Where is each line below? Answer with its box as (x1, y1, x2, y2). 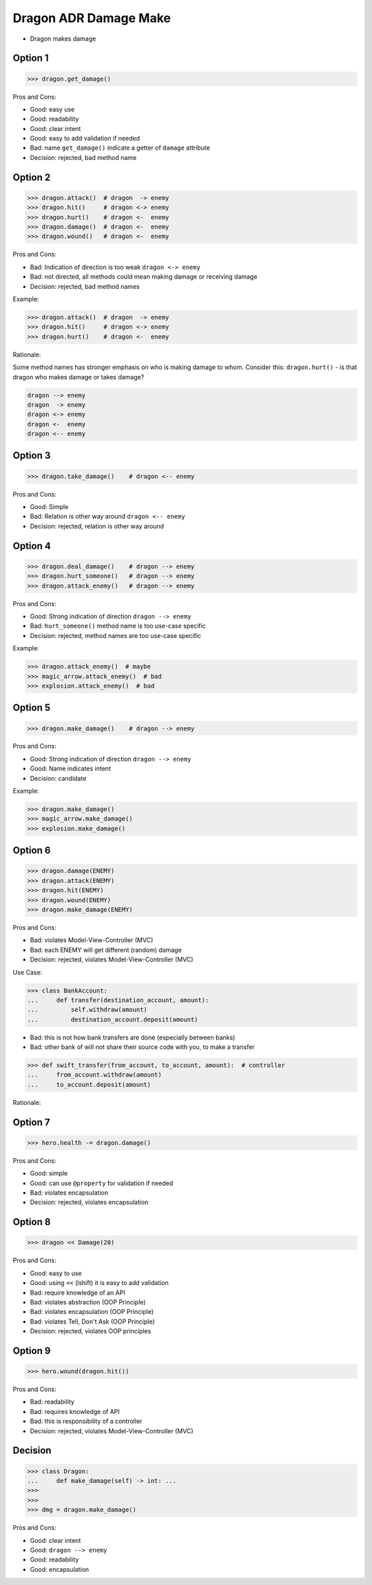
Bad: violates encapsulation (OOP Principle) (30, 1308, 154, 1316)
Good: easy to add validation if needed (30, 134, 141, 143)
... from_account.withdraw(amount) (27, 1071, 162, 1079)
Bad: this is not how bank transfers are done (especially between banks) (30, 1033, 236, 1041)
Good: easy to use (30, 1269, 82, 1277)
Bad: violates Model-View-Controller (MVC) (30, 936, 154, 944)
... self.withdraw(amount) (27, 1006, 147, 1014)
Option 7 (12, 1116, 50, 1128)
